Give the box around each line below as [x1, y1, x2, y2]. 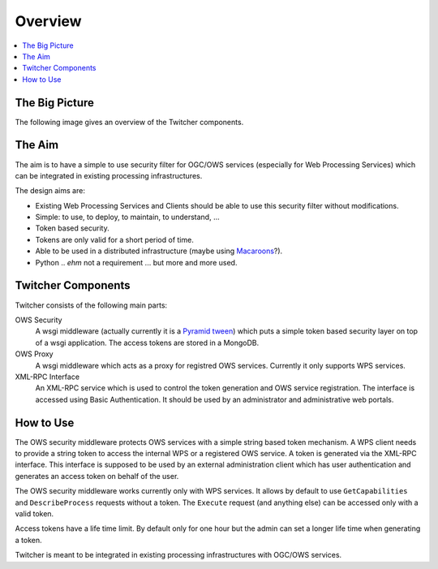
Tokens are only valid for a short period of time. [35, 235, 194, 244]
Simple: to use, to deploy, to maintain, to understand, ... [35, 212, 220, 222]
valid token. [15, 508, 54, 519]
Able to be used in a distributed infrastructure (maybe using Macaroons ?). [35, 246, 283, 256]
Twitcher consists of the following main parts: [15, 300, 168, 310]
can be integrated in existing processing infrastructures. [15, 170, 203, 180]
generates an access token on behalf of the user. [15, 471, 179, 481]
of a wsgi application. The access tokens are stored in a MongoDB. [35, 338, 260, 347]
